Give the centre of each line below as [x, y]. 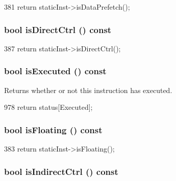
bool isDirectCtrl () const [58, 29]
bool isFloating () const [53, 129]
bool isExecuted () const [55, 71]
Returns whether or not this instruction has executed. [88, 90]
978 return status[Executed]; [48, 107]
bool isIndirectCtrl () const [61, 171]
